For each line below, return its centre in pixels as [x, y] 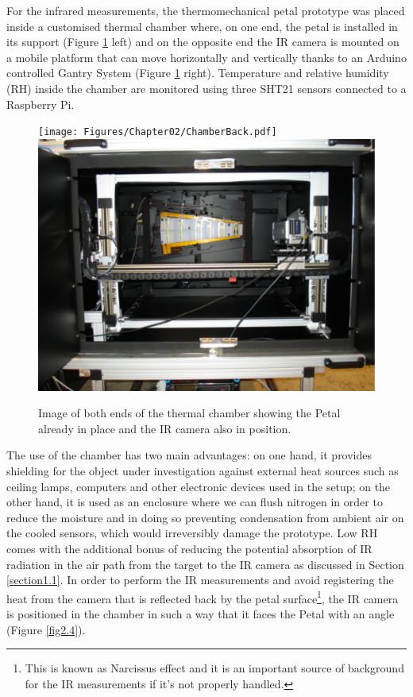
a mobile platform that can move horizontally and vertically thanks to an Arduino [206, 57]
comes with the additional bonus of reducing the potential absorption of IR [189, 548]
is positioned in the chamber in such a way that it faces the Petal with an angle [201, 613]
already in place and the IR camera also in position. [165, 428]
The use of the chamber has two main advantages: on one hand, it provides [189, 455]
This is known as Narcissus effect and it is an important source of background [214, 668]
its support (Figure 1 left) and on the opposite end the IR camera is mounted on [203, 42]
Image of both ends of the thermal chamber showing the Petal [189, 413]
